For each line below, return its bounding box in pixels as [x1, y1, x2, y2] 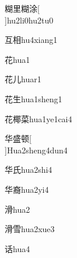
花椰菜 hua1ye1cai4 [5, 112, 72, 125]
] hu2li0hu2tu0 [5, 14, 54, 26]
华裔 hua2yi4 [5, 183, 49, 195]
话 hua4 [5, 242, 30, 254]
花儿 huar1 [5, 73, 41, 85]
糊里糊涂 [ [5, 2, 40, 14]
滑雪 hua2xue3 [5, 223, 55, 235]
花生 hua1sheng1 [5, 92, 62, 105]
